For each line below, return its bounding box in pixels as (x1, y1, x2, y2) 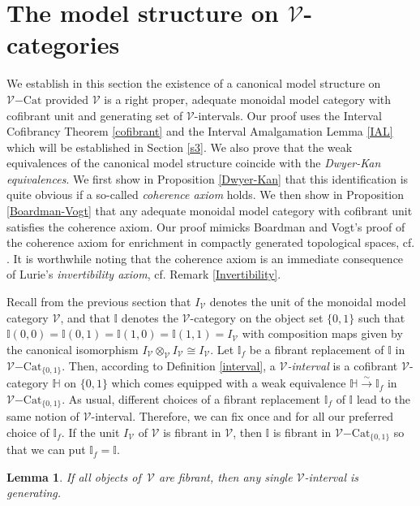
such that (358, 309, 405, 326)
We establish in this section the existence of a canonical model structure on (6, 75, 381, 92)
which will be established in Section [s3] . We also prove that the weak (6, 138, 353, 155)
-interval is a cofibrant (287, 357, 398, 374)
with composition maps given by (242, 325, 403, 342)
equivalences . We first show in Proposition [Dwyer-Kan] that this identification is (6, 170, 409, 187)
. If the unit (61, 423, 120, 440)
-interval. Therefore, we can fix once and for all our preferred (91, 408, 394, 425)
